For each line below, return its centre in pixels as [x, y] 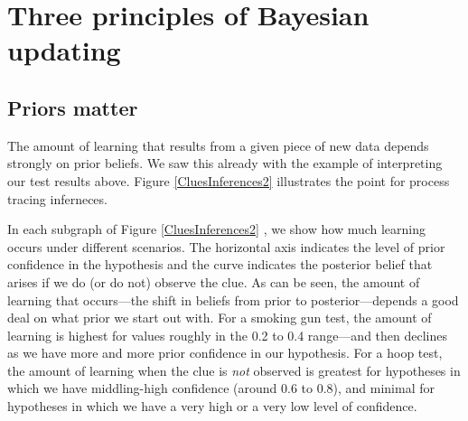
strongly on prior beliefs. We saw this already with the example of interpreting [225, 163]
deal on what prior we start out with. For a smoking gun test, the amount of [220, 318]
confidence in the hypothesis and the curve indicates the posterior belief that [220, 264]
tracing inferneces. [57, 198]
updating [64, 50]
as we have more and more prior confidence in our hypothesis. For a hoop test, [225, 353]
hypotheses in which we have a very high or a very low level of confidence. [212, 406]
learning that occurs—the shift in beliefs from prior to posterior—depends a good [233, 299]
